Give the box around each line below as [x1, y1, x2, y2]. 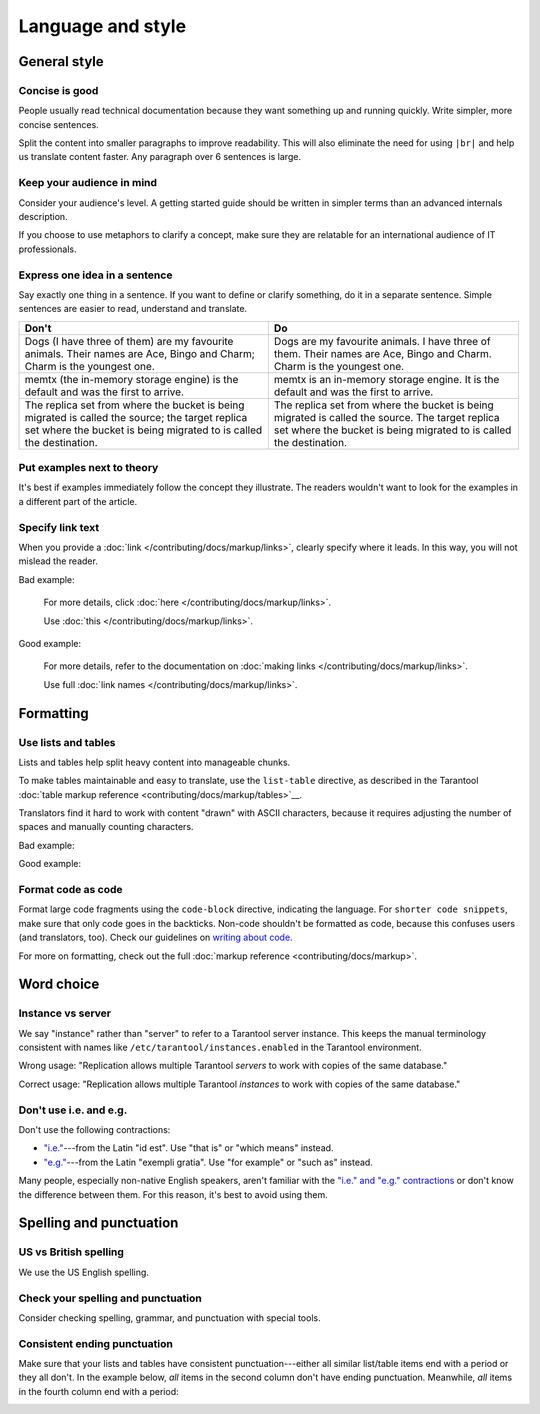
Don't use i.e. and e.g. [18, 1103, 128, 1117]
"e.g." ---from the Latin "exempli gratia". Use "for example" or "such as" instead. [43, 1156, 374, 1168]
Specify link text [18, 520, 100, 534]
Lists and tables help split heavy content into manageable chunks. [18, 756, 291, 768]
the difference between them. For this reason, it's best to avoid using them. [18, 1188, 329, 1200]
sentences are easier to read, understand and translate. [18, 303, 248, 315]
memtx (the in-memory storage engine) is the [24, 372, 239, 386]
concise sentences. [18, 118, 99, 130]
